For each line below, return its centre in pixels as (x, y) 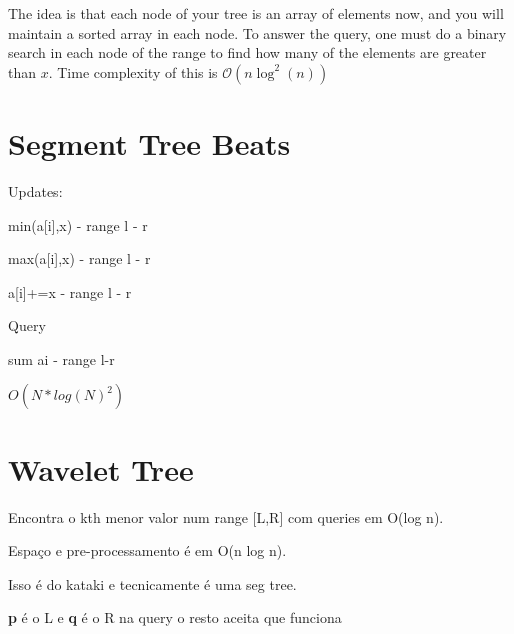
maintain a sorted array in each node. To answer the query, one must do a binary (257, 32)
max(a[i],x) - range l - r (79, 258)
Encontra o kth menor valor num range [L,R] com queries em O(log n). (226, 516)
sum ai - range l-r (61, 358)
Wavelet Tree (101, 468)
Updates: (35, 190)
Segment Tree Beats (149, 142)
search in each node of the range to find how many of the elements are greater (247, 52)
